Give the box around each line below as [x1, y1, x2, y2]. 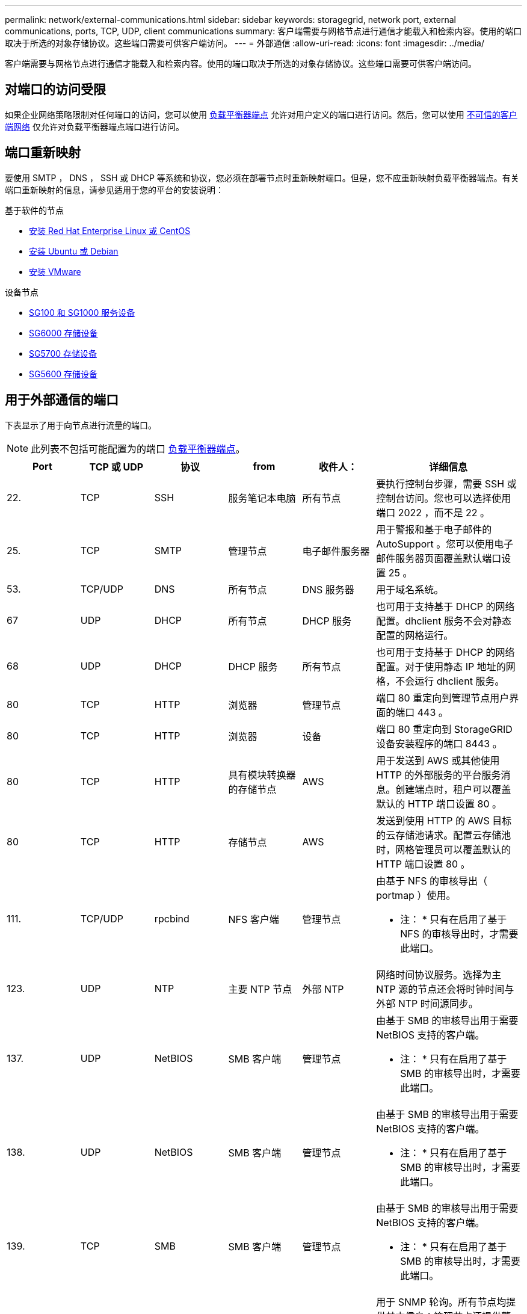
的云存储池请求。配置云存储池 [376, 828, 511, 841]
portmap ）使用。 [376, 889, 456, 901]
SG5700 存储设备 [29, 348, 97, 359]
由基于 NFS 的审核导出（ [376, 874, 487, 887]
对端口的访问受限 [5, 82, 106, 97]
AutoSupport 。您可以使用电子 [376, 537, 514, 550]
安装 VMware [29, 266, 81, 277]
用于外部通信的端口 [5, 392, 119, 408]
